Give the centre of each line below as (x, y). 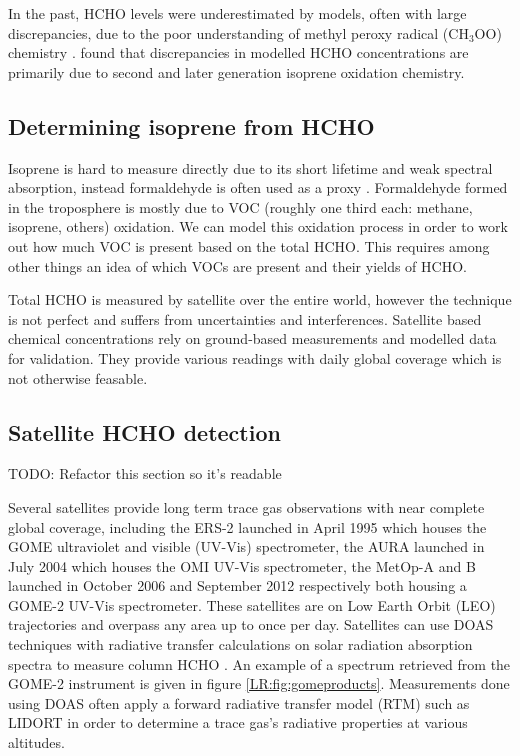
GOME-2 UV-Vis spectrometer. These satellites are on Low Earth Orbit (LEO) (252, 604)
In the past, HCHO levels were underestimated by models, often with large (237, 13)
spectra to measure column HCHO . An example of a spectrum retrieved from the (259, 663)
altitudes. (36, 742)
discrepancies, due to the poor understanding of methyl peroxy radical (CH (238, 32)
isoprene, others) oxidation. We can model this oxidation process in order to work (258, 226)
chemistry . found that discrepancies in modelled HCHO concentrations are (238, 52)
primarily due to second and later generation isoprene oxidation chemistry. (236, 71)
